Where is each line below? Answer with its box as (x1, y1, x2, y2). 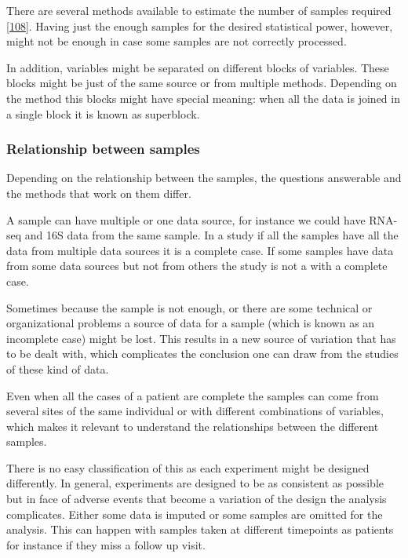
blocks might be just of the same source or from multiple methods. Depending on (6, 75, 397, 91)
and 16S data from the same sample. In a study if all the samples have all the (24, 227, 399, 243)
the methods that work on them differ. (6, 184, 191, 201)
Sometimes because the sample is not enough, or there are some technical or (6, 299, 373, 315)
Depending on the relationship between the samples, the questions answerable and (6, 170, 402, 186)
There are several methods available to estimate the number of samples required (6, 2, 392, 18)
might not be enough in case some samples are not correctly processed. (6, 33, 347, 49)
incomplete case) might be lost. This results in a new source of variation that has (6, 330, 396, 346)
